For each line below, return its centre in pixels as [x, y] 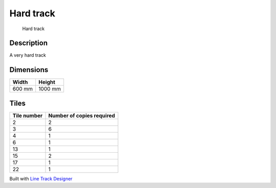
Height [47, 82]
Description [29, 43]
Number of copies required [82, 115]
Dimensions [29, 70]
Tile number [28, 115]
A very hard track [28, 55]
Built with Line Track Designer [41, 178]
